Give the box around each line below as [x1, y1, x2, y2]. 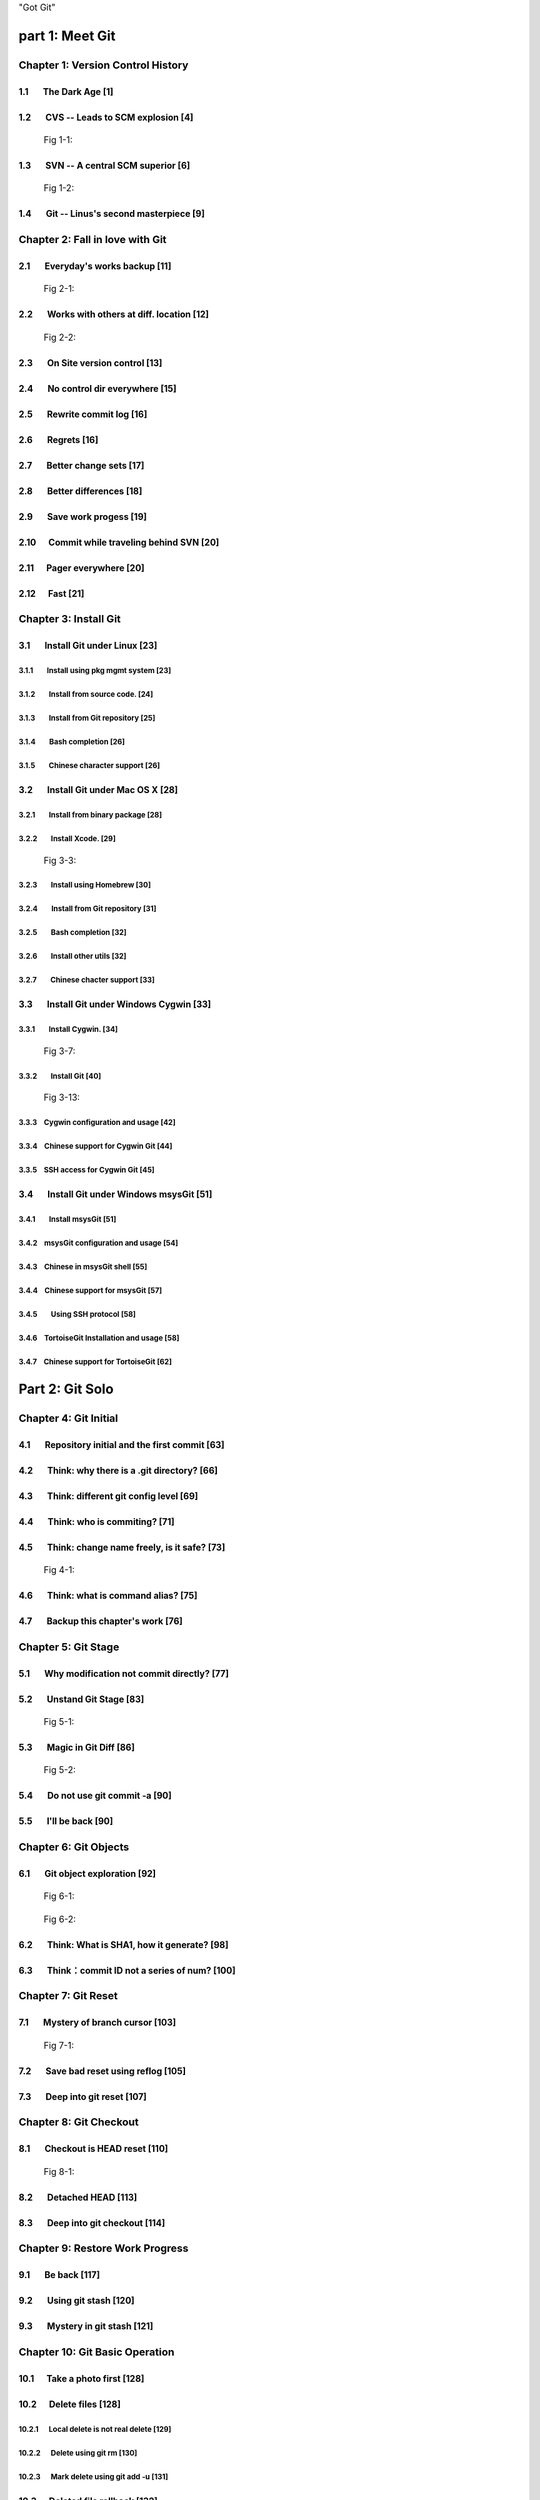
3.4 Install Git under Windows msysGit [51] [18, 1188, 213, 1200]
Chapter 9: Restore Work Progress [18, 2241, 189, 2255]
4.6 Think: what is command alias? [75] [18, 1590, 198, 1602]
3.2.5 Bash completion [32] [18, 928, 127, 938]
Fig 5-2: [43, 1764, 77, 1776]
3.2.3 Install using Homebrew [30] [18, 880, 152, 890]
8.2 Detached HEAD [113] [18, 2191, 138, 2203]
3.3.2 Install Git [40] [18, 1071, 102, 1081]
